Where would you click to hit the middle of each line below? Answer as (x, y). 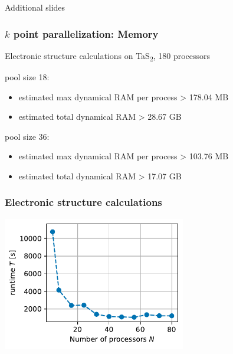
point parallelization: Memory (86, 33)
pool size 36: (27, 136)
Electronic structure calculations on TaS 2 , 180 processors (108, 56)
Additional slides (35, 7)
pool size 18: (27, 76)
